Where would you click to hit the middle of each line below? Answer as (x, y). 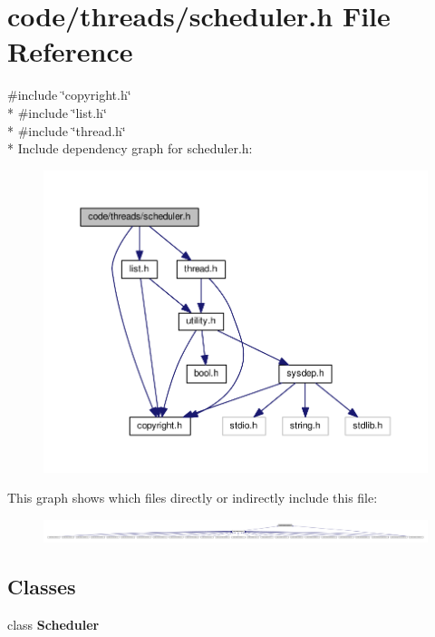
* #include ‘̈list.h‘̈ (57, 112)
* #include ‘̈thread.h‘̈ (67, 130)
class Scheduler (53, 625)
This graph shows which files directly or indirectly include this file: (193, 498)
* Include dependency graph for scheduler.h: (130, 148)
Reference (70, 51)
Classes (42, 587)
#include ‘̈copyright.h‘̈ (69, 95)
